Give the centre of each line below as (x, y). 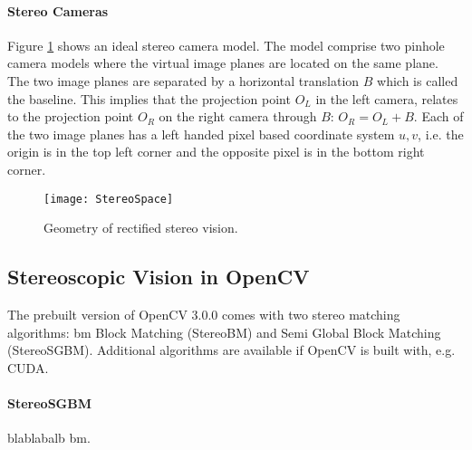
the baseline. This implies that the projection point (149, 98)
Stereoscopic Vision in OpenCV (159, 277)
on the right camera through (238, 116)
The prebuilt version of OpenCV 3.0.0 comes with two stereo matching (204, 314)
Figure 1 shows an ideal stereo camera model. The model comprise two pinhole (226, 45)
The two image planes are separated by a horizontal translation (183, 80)
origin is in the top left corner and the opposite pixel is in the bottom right (216, 152)
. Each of (438, 116)
